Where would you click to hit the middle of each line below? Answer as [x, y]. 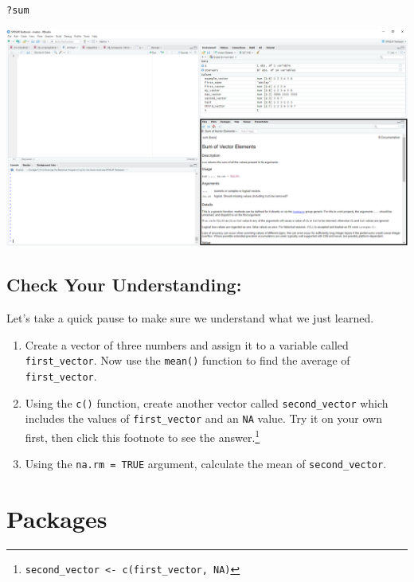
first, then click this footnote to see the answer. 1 [143, 436]
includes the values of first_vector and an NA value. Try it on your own [203, 418]
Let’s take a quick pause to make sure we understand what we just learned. [190, 318]
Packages [57, 518]
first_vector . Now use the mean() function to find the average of [187, 360]
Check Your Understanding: [124, 285]
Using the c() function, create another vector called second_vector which [207, 402]
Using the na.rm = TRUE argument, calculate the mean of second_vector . [206, 464]
